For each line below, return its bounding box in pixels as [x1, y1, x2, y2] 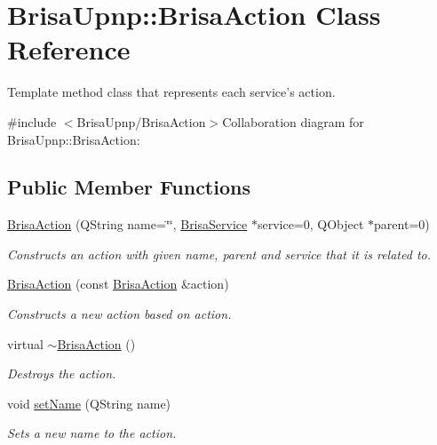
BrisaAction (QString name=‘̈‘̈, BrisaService [7, 215, 248, 234]
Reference [7, 31, 131, 68]
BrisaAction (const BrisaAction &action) [7, 274, 229, 293]
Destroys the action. [7, 364, 116, 383]
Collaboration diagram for [222, 112, 364, 131]
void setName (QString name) [7, 393, 171, 412]
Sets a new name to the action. [7, 424, 177, 442]
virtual [7, 334, 44, 353]
